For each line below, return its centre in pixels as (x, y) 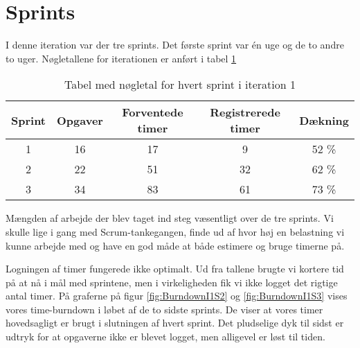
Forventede (153, 112)
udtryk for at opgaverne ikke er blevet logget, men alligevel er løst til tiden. (165, 337)
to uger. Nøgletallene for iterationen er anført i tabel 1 (121, 58)
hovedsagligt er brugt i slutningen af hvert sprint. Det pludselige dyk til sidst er (175, 323)
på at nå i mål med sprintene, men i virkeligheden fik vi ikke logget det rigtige (172, 282)
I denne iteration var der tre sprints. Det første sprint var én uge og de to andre (175, 45)
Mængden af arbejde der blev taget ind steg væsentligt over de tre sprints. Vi (170, 218)
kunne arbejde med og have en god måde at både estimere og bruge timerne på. (175, 245)
